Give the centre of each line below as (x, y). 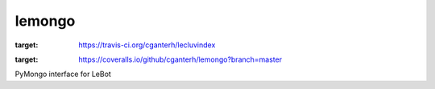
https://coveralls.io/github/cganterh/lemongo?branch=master (180, 59)
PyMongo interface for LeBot (63, 74)
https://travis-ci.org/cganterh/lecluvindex (147, 45)
